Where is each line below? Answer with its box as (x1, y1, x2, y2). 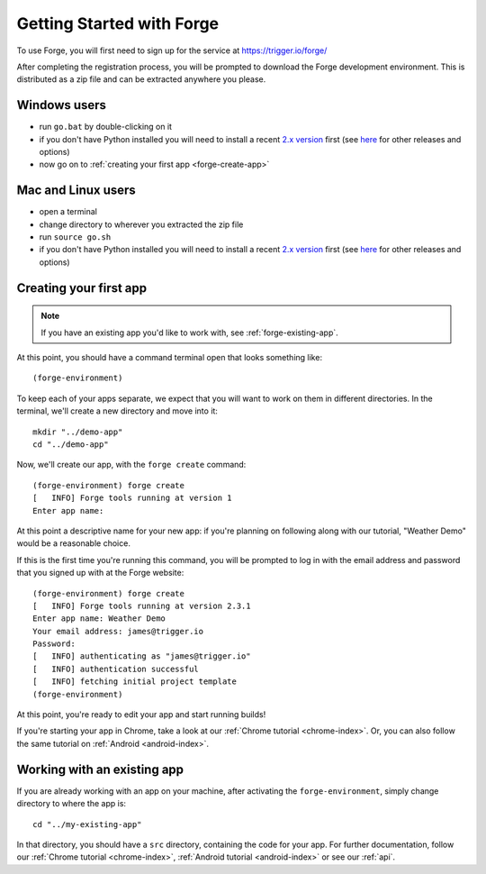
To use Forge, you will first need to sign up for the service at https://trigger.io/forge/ (16, 45, 328, 56)
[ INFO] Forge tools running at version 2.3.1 (32, 600, 251, 611)
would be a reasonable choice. (16, 538, 130, 549)
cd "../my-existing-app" (32, 819, 142, 829)
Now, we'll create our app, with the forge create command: (16, 460, 247, 470)
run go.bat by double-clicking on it (39, 122, 173, 132)
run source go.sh (39, 232, 112, 242)
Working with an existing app (16, 761, 184, 777)
